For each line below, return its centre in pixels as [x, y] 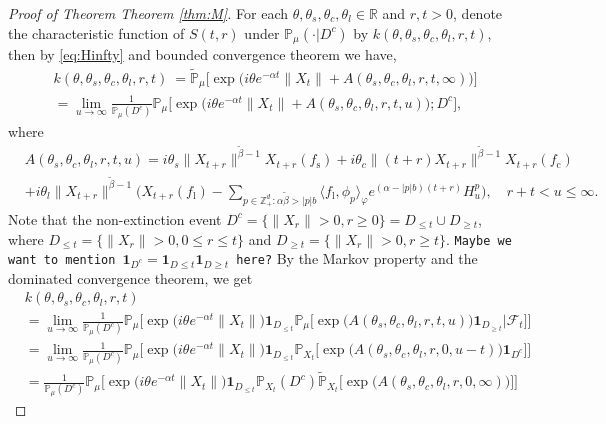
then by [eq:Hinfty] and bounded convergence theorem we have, [202, 54]
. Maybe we [478, 238]
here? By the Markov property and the [357, 258]
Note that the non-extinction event [115, 218]
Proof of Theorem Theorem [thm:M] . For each [148, 13]
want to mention [62, 260]
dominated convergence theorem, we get [130, 277]
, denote [478, 13]
